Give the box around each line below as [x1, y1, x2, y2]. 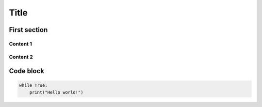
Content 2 [9, 53, 33, 60]
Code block [9, 67, 45, 75]
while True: [19, 83, 48, 88]
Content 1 [9, 40, 32, 47]
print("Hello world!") [29, 90, 83, 95]
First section [9, 26, 48, 34]
